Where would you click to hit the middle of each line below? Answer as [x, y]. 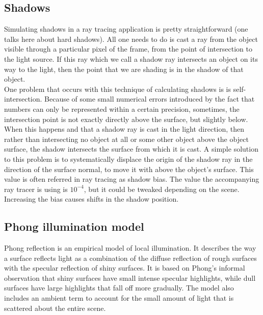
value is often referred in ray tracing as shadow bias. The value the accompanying [132, 179]
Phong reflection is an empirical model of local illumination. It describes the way [130, 248]
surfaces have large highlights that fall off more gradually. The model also [119, 288]
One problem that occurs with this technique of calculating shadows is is [118, 89]
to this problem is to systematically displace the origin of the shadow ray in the [128, 159]
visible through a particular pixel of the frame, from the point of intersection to [128, 49]
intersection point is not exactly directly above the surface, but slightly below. [126, 119]
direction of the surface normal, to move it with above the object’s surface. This [129, 169]
